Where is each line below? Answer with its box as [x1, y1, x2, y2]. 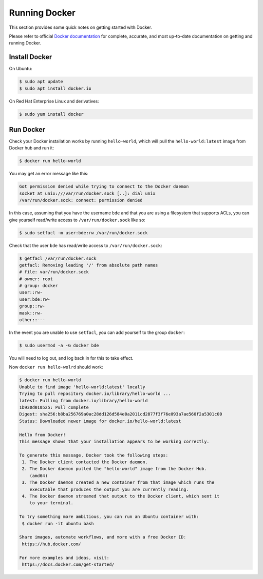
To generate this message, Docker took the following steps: [19, 452, 169, 458]
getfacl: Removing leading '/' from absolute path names [19, 262, 158, 268]
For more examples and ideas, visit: [19, 555, 110, 560]
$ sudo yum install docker [19, 111, 84, 117]
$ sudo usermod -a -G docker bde [19, 343, 99, 349]
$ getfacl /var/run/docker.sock [19, 255, 97, 261]
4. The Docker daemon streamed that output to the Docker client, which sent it [22, 494, 220, 499]
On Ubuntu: [9, 66, 33, 72]
